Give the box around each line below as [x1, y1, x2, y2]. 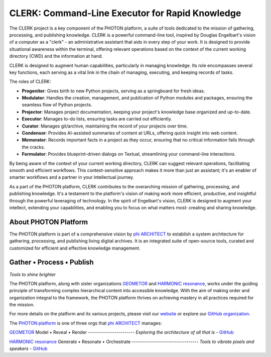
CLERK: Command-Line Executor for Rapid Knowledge [9, 8, 241, 19]
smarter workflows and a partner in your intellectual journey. [9, 174, 134, 180]
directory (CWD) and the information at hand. [9, 53, 103, 59]
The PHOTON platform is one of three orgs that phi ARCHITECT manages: [9, 320, 162, 326]
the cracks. [22, 144, 45, 150]
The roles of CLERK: [9, 78, 51, 85]
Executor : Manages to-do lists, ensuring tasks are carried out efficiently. [22, 116, 173, 122]
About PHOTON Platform [9, 217, 88, 226]
